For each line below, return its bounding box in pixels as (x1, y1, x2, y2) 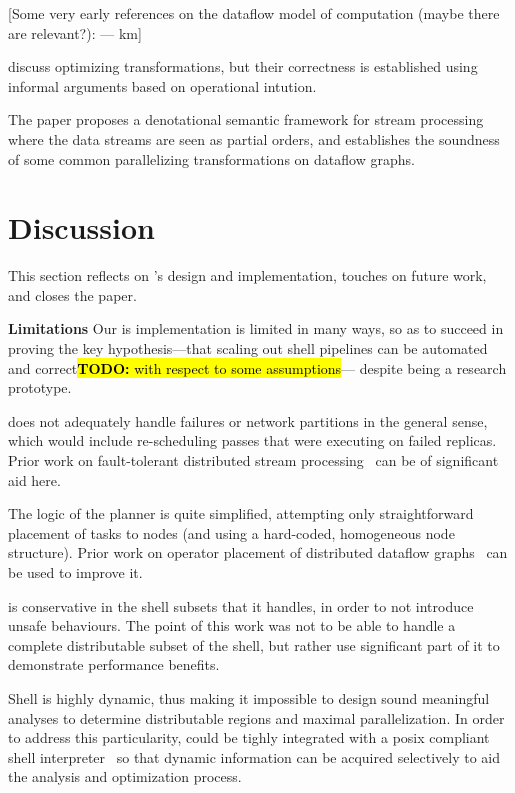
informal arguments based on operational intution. (8, 75, 317, 96)
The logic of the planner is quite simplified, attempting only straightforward (8, 503, 474, 524)
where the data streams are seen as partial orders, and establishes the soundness (8, 128, 500, 149)
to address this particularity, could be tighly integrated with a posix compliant (8, 727, 490, 748)
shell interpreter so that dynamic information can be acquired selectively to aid (8, 746, 500, 767)
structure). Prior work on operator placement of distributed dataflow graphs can (8, 542, 508, 563)
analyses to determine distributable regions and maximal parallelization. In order (8, 707, 505, 728)
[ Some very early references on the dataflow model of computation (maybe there (8, 3, 500, 23)
